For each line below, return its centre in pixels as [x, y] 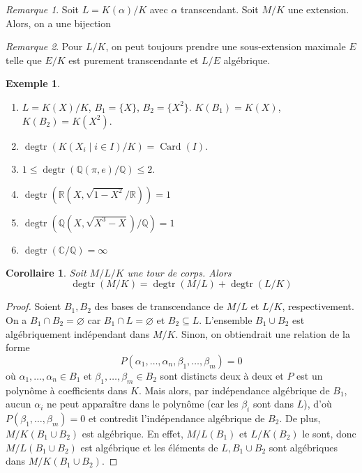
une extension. [318, 9]
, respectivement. [318, 306]
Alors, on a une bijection [59, 23]
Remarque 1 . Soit [42, 9]
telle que [24, 60]
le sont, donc [329, 433]
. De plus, [300, 418]
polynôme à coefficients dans [67, 390]
